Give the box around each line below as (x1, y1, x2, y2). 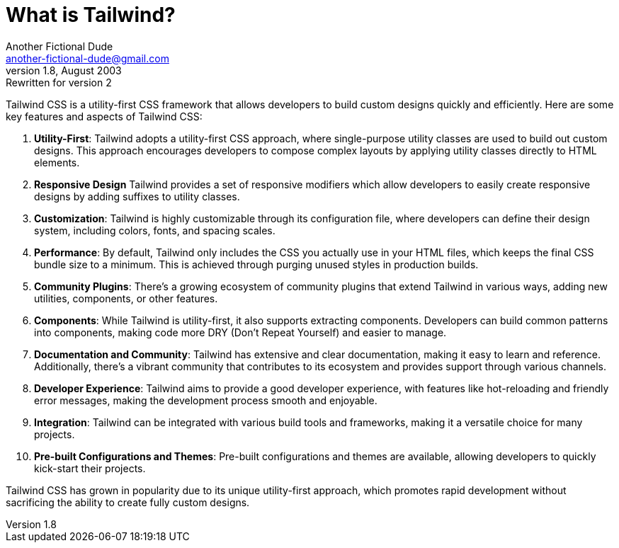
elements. (34, 156, 80, 169)
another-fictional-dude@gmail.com (6, 52, 169, 64)
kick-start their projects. (34, 462, 146, 474)
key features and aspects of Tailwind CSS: (6, 110, 203, 122)
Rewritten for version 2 (6, 76, 112, 89)
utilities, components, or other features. (34, 292, 218, 304)
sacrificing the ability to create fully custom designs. (6, 496, 250, 508)
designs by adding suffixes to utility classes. (34, 190, 240, 202)
